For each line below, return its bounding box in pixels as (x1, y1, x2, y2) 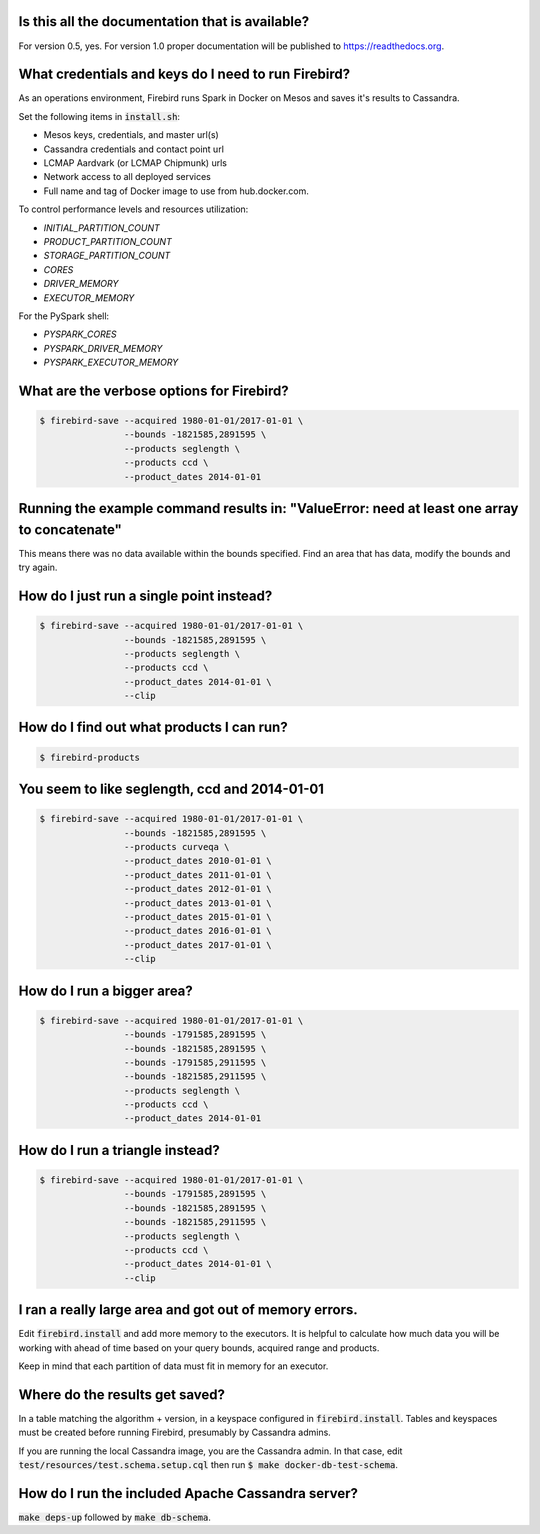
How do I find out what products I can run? (18, 719, 289, 736)
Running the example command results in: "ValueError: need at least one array (18, 500, 519, 517)
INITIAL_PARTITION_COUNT (43, 221, 160, 234)
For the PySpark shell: (18, 310, 110, 322)
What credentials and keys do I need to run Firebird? (18, 66, 350, 83)
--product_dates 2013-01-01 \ (123, 897, 272, 909)
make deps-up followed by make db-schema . (18, 1511, 212, 1524)
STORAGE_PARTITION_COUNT (43, 250, 171, 262)
